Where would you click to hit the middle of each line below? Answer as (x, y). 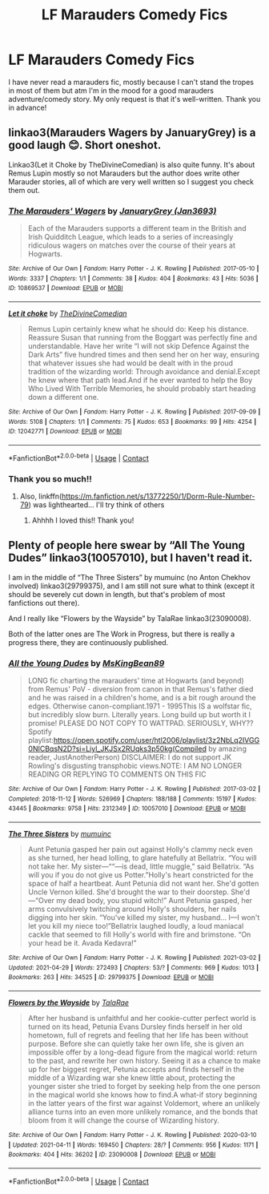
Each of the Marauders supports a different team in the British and (137, 228)
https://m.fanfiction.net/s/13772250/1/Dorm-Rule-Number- (158, 496)
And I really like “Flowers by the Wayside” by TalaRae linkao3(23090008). (130, 618)
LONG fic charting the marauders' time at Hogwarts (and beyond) (136, 681)
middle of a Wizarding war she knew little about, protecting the (132, 1077)
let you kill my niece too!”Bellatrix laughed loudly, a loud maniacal (136, 926)
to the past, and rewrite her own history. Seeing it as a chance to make (144, 1060)
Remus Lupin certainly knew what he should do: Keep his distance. (139, 329)
